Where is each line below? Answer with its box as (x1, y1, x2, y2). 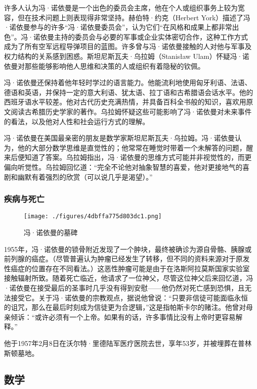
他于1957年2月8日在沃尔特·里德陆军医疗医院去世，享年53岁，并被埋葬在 (4, 338, 238, 348)
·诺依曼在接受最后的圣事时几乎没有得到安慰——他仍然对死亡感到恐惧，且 (4, 282, 245, 292)
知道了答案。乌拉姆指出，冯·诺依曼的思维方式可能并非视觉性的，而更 (24, 152, 252, 162)
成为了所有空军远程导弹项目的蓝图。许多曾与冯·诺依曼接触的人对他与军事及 (4, 41, 252, 51)
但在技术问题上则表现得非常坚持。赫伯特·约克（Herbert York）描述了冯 (17, 12, 251, 22)
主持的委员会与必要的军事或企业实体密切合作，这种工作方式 (54, 31, 248, 42)
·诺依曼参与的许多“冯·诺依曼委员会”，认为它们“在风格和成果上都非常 (4, 22, 232, 32)
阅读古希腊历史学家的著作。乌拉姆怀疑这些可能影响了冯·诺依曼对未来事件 (10, 106, 252, 116)
